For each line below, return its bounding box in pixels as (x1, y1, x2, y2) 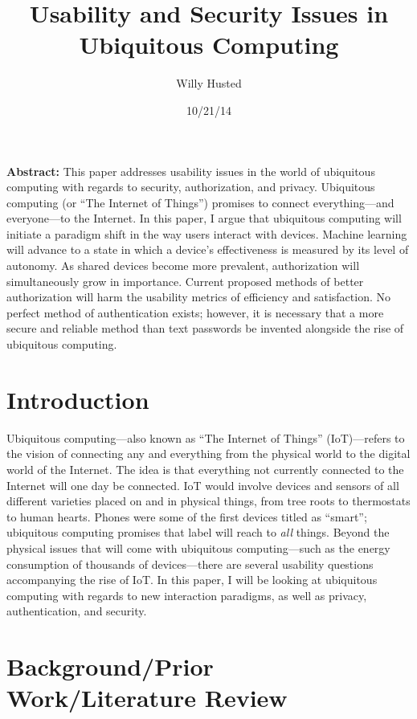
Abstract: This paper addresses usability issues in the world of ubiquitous (6, 162, 375, 179)
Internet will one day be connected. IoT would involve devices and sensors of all (6, 476, 399, 493)
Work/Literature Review (6, 681, 288, 714)
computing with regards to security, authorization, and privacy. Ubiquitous (6, 178, 375, 195)
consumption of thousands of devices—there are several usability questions (6, 555, 374, 572)
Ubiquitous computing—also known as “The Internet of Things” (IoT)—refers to (6, 429, 405, 446)
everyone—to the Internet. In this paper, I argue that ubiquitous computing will (6, 210, 402, 227)
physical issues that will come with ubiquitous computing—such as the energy (6, 539, 390, 556)
